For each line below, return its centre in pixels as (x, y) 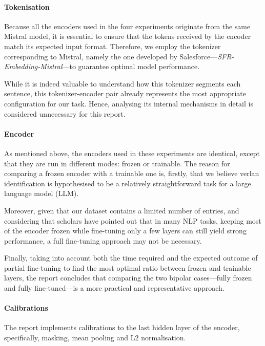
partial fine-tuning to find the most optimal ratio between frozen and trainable (128, 267)
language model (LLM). (42, 193)
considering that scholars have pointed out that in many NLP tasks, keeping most (133, 220)
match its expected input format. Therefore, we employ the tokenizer (113, 46)
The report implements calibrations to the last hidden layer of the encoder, (122, 327)
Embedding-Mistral (33, 66)
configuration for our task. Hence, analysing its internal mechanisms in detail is (129, 103)
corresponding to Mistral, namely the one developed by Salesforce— (111, 56)
